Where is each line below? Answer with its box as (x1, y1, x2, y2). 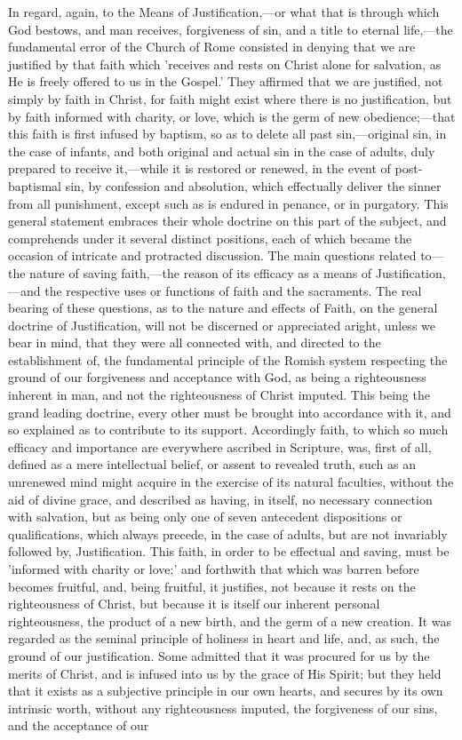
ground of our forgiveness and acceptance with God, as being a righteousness (8, 368, 426, 386)
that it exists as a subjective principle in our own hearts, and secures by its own (8, 681, 443, 700)
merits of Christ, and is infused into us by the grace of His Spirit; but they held (8, 664, 442, 682)
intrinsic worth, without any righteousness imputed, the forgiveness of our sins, (8, 698, 438, 717)
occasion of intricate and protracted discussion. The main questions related (8, 246, 417, 265)
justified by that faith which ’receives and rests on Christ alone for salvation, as (8, 54, 442, 73)
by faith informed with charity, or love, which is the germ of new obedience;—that (8, 107, 456, 125)
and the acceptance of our (8, 716, 149, 735)
